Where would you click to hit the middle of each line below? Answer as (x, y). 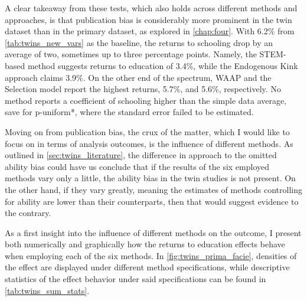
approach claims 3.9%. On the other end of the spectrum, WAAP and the (138, 77)
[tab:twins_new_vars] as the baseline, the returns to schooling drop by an (139, 42)
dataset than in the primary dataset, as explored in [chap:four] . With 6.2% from (150, 31)
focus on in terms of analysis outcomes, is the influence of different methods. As (149, 143)
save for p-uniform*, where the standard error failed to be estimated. (129, 112)
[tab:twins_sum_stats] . (47, 290)
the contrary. (28, 213)
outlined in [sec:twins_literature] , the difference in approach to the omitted (141, 155)
